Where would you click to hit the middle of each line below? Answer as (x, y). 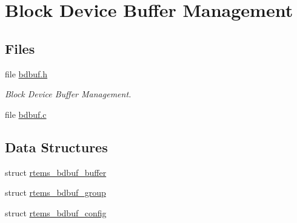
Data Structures (56, 147)
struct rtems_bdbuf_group (55, 192)
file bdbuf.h (26, 73)
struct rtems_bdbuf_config (56, 212)
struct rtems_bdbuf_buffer (56, 172)
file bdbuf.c (26, 114)
